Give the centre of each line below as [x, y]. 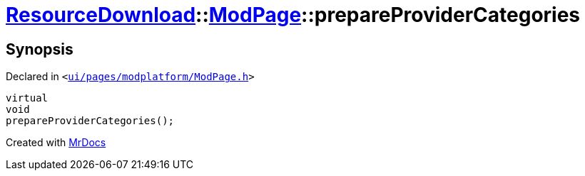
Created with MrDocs [56, 143]
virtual [27, 98]
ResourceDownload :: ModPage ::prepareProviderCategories [293, 15]
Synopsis [40, 49]
